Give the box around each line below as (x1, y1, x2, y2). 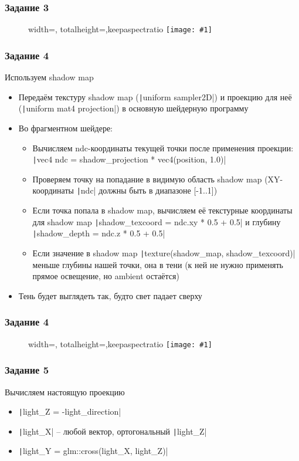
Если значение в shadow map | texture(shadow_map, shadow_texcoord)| (32, 247, 295, 259)
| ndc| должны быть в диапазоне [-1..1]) (76, 184, 218, 196)
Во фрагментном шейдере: (18, 122, 113, 134)
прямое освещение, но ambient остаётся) (32, 270, 179, 282)
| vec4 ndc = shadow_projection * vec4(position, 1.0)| (32, 153, 226, 165)
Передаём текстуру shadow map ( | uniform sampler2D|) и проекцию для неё (18, 90, 292, 103)
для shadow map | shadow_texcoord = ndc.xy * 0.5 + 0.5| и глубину (32, 215, 281, 228)
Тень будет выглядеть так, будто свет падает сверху (18, 289, 202, 301)
